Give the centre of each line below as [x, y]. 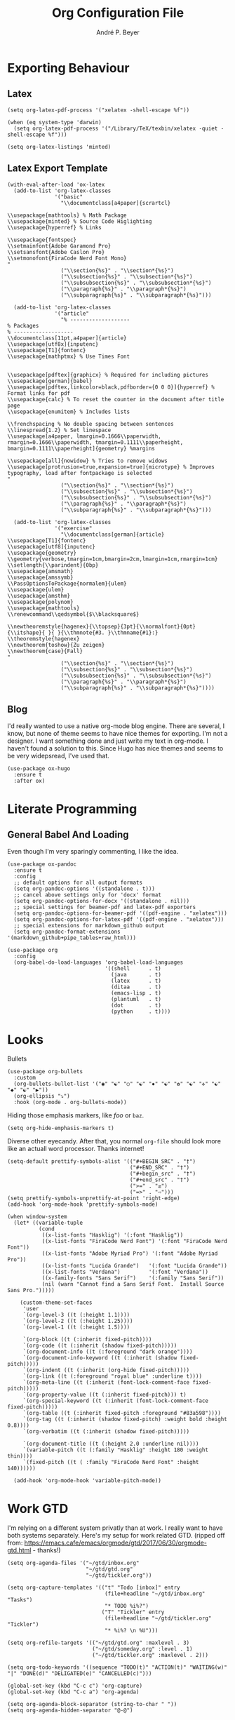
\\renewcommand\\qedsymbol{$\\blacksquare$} [73, 614]
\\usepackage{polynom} [40, 602]
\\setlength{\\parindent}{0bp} [53, 565]
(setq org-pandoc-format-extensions [67, 932]
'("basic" [68, 197]
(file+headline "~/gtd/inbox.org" [155, 1594]
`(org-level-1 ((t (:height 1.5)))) [76, 1327]
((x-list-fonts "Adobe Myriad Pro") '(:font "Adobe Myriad [130, 1254]
